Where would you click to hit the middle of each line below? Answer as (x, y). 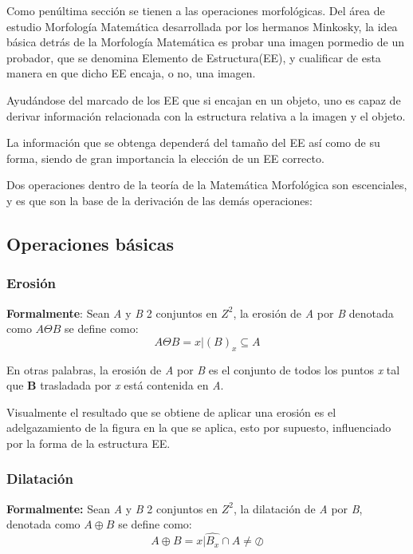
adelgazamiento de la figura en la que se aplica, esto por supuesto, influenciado (199, 427)
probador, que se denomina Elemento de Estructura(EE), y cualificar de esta (194, 57)
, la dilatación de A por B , (298, 508)
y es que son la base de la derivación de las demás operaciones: (159, 200)
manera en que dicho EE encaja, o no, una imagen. (131, 73)
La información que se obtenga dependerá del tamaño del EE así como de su (193, 142)
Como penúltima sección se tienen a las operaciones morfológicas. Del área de (196, 10)
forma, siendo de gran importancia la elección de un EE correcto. (165, 158)
